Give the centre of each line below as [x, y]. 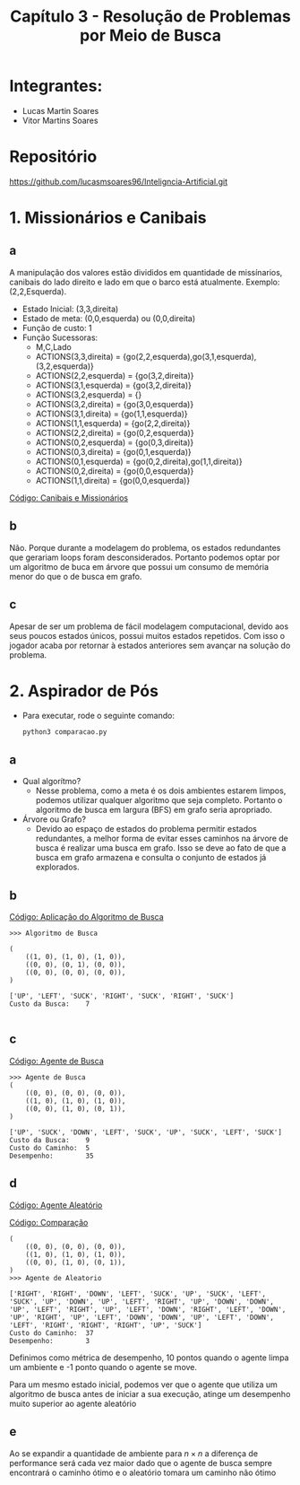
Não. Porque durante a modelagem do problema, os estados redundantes [145, 547]
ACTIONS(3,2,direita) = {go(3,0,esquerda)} [115, 404]
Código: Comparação [49, 1222]
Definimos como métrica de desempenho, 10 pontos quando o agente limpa [149, 1358]
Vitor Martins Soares [60, 120]
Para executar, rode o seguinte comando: [99, 716]
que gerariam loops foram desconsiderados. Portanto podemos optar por [145, 557]
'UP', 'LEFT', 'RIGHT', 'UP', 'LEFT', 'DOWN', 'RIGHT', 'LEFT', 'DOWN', [148, 1309]
